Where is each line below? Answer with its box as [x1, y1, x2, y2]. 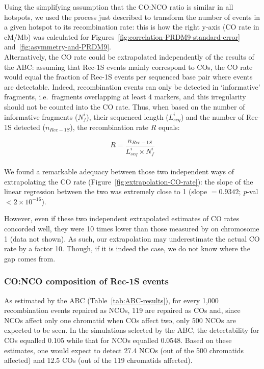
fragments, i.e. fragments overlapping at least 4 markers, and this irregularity [4, 91, 246, 102]
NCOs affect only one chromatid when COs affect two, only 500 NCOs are [4, 314, 236, 325]
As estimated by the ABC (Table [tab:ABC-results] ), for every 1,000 [4, 295, 219, 305]
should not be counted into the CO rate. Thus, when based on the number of [4, 101, 245, 112]
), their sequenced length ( [86, 111, 169, 122]
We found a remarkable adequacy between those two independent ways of [4, 166, 234, 177]
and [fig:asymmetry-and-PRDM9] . [4, 41, 111, 52]
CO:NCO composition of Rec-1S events [4, 275, 169, 287]
